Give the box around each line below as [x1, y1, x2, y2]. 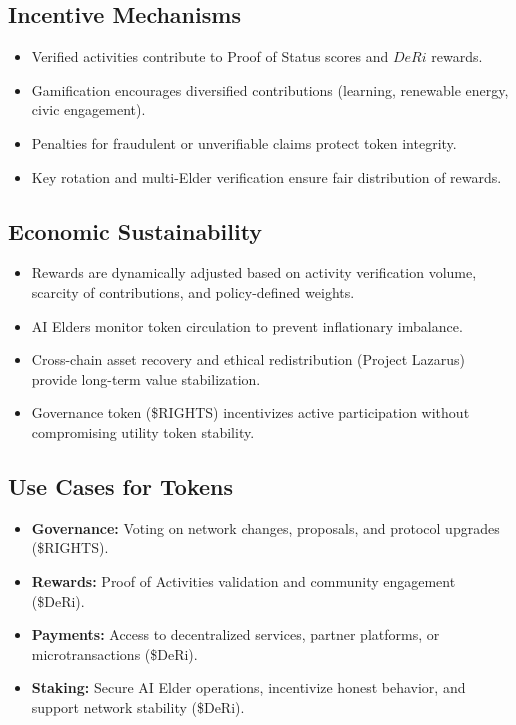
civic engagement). [31, 99, 146, 120]
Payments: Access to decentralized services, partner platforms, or [31, 624, 440, 645]
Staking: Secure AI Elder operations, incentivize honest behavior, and [31, 677, 466, 698]
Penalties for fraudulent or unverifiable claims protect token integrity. [31, 132, 457, 153]
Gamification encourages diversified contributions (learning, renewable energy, [31, 79, 509, 100]
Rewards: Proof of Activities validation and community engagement [31, 570, 456, 591]
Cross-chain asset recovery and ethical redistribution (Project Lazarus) [31, 349, 465, 370]
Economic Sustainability [8, 215, 263, 246]
